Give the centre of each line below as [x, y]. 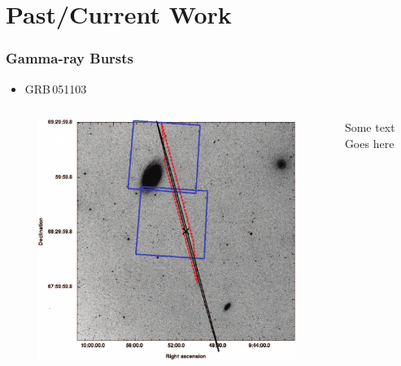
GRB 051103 [56, 88]
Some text [370, 127]
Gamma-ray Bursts [70, 58]
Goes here [369, 143]
